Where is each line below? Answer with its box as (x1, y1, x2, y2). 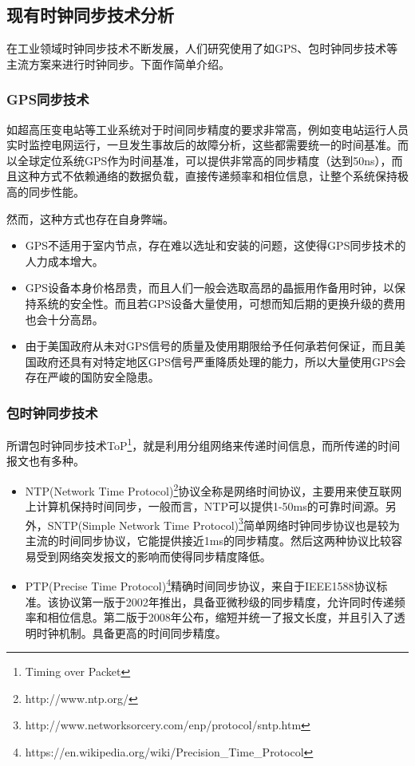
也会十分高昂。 (25, 310, 104, 327)
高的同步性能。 (6, 183, 85, 199)
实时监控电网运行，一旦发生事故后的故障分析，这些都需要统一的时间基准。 (6, 136, 397, 153)
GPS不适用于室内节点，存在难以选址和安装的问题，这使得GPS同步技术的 (25, 237, 406, 254)
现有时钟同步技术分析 (6, 2, 174, 27)
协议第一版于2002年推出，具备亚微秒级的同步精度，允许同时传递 (58, 593, 394, 610)
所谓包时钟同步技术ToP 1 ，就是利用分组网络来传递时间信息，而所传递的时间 (6, 435, 401, 453)
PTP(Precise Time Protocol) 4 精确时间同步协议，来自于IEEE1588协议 (25, 575, 377, 594)
